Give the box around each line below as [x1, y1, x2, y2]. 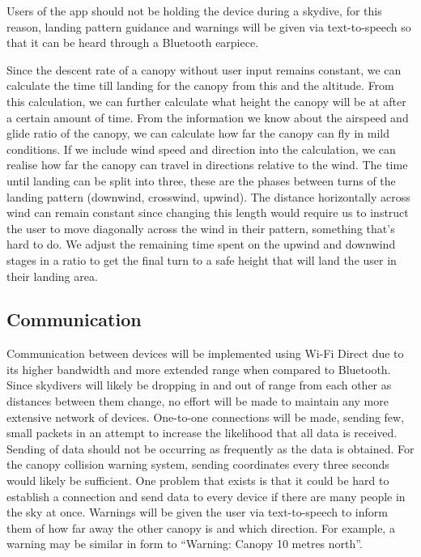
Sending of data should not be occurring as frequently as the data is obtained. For [6, 440, 415, 457]
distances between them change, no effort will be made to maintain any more [6, 393, 389, 410]
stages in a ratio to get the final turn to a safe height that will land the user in [6, 251, 397, 268]
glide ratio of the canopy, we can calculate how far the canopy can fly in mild [6, 125, 389, 142]
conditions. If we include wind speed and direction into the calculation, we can [6, 140, 396, 157]
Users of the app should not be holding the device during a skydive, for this [6, 2, 382, 19]
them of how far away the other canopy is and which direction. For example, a [6, 519, 395, 536]
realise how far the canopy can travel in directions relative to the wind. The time [6, 156, 408, 173]
